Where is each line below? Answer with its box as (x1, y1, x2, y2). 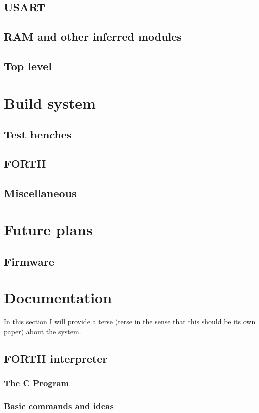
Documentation (4, 287, 112, 308)
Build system (4, 92, 96, 113)
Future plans (4, 219, 93, 240)
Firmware (4, 253, 54, 269)
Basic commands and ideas (4, 400, 114, 412)
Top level (4, 58, 52, 73)
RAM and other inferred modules (4, 29, 182, 44)
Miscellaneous (4, 185, 77, 200)
